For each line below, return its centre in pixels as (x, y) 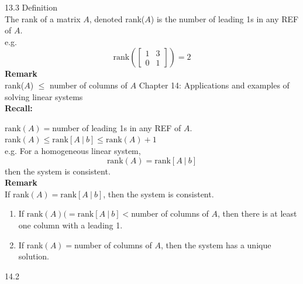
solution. (34, 256)
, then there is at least (257, 213)
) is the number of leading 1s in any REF (225, 18)
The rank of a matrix (43, 18)
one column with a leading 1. (70, 225)
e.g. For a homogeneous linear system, (73, 150)
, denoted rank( (117, 18)
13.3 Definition (31, 7)
